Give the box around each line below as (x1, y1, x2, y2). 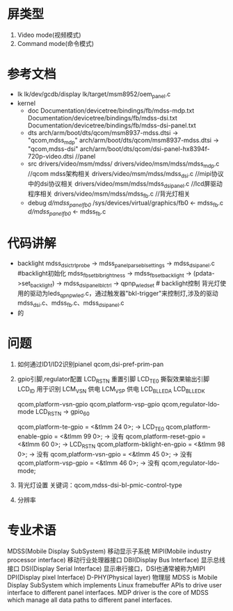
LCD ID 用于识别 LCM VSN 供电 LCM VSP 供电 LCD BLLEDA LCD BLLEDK (17, 384, 205, 395)
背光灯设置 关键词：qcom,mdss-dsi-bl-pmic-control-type (17, 481, 182, 489)
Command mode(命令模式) (17, 39, 95, 47)
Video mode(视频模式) (17, 31, 81, 39)
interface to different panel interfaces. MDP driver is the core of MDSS (7, 589, 209, 597)
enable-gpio (17, 432, 53, 441)
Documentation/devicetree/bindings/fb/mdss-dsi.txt (27, 113, 177, 122)
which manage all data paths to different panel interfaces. (7, 596, 172, 604)
